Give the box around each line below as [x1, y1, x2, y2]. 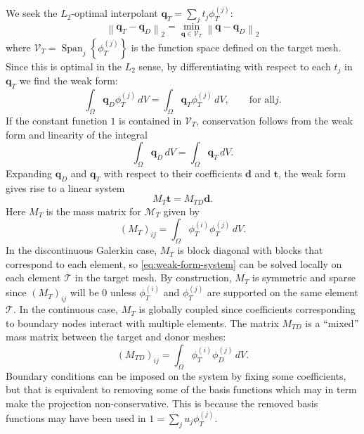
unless [110, 285, 136, 300]
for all [249, 95, 275, 106]
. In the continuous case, [13, 302, 118, 317]
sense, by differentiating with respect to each [138, 58, 331, 73]
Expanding [6, 165, 52, 180]
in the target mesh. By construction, [74, 270, 232, 285]
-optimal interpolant [71, 6, 158, 20]
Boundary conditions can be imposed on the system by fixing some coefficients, [6, 368, 346, 383]
